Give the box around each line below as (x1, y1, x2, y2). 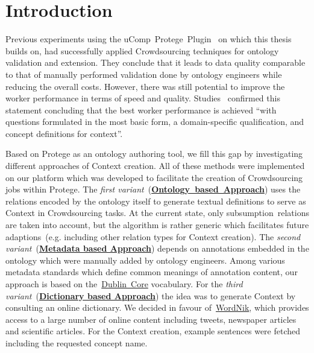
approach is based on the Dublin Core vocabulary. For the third (5, 278, 243, 290)
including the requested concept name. (5, 336, 148, 349)
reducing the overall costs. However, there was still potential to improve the (5, 80, 285, 92)
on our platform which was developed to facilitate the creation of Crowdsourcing (5, 171, 303, 183)
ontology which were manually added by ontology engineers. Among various (5, 253, 285, 266)
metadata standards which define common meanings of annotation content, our (5, 266, 298, 278)
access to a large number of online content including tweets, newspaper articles (5, 313, 297, 325)
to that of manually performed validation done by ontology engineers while (5, 68, 282, 80)
